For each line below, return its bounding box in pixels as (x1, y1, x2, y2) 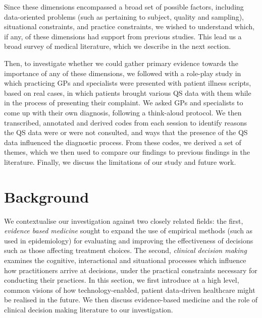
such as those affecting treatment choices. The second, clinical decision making (4, 245, 247, 256)
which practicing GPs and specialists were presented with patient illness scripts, (4, 78, 251, 88)
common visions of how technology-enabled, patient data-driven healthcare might (4, 284, 255, 295)
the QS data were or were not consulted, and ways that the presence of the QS (4, 127, 248, 138)
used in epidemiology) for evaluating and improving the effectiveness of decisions (4, 235, 253, 245)
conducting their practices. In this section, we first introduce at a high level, (4, 275, 239, 285)
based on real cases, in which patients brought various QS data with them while (4, 87, 251, 98)
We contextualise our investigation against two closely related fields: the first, (4, 215, 243, 226)
